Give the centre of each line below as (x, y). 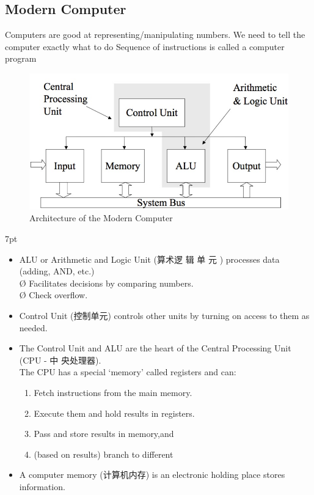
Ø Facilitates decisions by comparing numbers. (106, 283)
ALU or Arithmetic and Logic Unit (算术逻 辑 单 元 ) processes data (149, 259)
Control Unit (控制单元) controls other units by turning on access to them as (164, 316)
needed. (33, 327)
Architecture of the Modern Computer (101, 218)
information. (42, 486)
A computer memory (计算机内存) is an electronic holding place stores (152, 475)
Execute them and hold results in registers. (114, 413)
